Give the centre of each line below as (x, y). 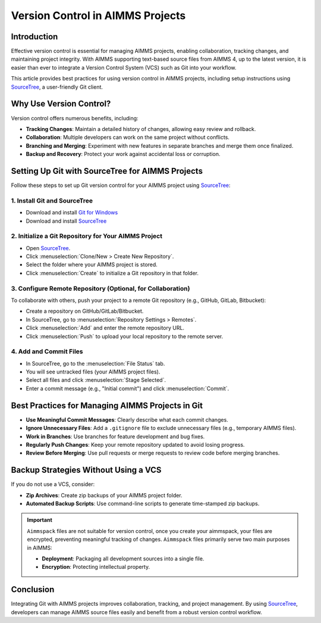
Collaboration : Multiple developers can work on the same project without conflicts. (128, 138)
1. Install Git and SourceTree (52, 201)
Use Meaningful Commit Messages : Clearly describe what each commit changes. (127, 419)
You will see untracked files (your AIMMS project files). (93, 372)
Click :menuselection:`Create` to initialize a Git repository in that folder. (112, 273)
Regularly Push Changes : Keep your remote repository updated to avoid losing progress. (135, 444)
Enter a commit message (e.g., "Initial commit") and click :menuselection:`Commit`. (128, 388)
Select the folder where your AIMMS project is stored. (92, 264)
